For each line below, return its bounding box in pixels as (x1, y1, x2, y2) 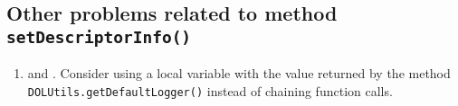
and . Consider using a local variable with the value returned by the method (27, 64, 451, 83)
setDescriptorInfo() (6, 27, 192, 47)
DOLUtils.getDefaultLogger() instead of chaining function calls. (27, 81, 393, 100)
